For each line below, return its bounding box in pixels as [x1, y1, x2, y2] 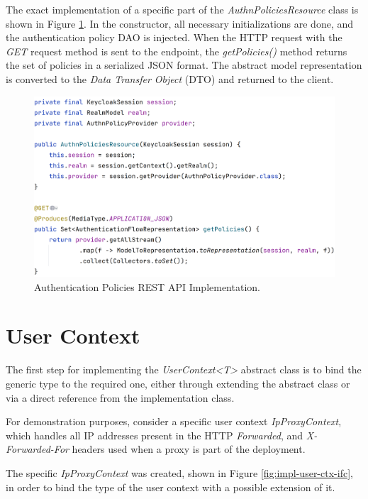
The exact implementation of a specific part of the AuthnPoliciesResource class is [6, 2, 359, 16]
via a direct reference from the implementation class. [6, 390, 235, 405]
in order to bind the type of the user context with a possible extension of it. [6, 479, 335, 494]
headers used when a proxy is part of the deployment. [72, 442, 306, 456]
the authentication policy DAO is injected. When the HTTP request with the [6, 30, 342, 45]
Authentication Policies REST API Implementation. [34, 279, 260, 294]
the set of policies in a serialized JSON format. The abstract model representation [6, 57, 362, 72]
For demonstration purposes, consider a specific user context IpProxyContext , [6, 414, 342, 429]
